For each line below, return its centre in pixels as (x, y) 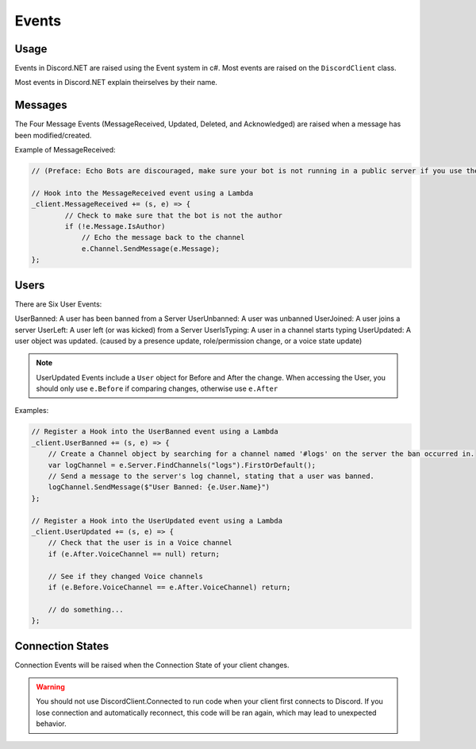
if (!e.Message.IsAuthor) (115, 227)
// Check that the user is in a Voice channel (140, 543)
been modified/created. (53, 135)
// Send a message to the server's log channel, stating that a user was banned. (211, 476)
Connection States (62, 646)
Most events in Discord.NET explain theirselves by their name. (116, 83)
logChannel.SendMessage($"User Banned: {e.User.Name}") (159, 487)
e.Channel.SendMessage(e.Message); (150, 249)
